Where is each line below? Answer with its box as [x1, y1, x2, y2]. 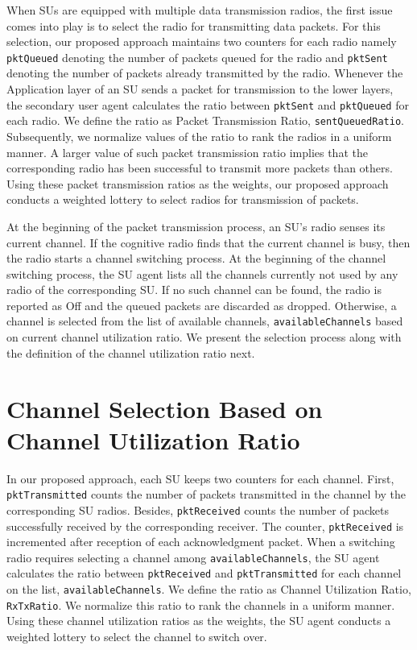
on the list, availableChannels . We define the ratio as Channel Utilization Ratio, [6, 581, 411, 598]
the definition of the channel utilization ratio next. [6, 344, 255, 361]
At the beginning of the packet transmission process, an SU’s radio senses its [6, 217, 386, 234]
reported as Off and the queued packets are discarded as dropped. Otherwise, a [6, 296, 397, 313]
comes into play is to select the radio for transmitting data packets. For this [6, 17, 381, 34]
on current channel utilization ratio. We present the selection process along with [6, 329, 402, 346]
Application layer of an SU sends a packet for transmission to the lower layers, [6, 81, 394, 97]
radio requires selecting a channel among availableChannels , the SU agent [6, 549, 380, 565]
